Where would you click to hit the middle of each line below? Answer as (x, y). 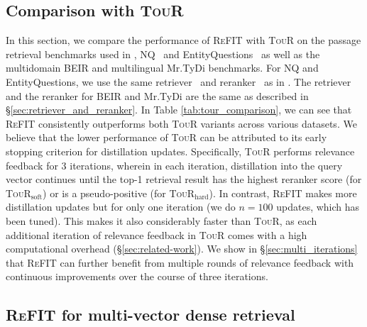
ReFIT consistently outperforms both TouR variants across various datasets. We (181, 123)
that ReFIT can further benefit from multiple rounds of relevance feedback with (180, 262)
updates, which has (318, 207)
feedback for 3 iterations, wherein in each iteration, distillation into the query (174, 165)
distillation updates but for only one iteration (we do (121, 207)
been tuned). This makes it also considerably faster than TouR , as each (161, 220)
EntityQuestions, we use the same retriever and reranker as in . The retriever (179, 81)
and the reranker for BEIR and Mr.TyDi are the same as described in (157, 95)
